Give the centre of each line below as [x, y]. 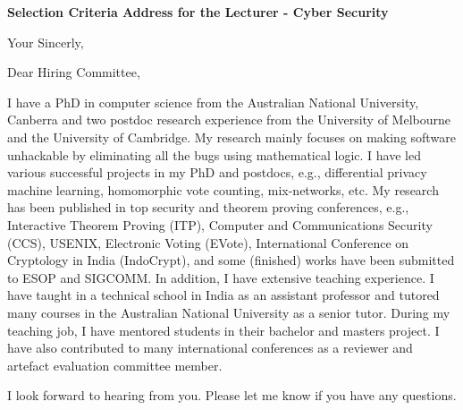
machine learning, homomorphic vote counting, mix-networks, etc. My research [223, 189]
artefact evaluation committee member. [115, 365]
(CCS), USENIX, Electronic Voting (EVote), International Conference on [208, 242]
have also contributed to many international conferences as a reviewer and [210, 348]
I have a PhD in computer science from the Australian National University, [213, 102]
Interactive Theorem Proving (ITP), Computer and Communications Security [220, 224]
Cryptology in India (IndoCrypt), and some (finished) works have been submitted [231, 260]
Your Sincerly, [46, 42]
